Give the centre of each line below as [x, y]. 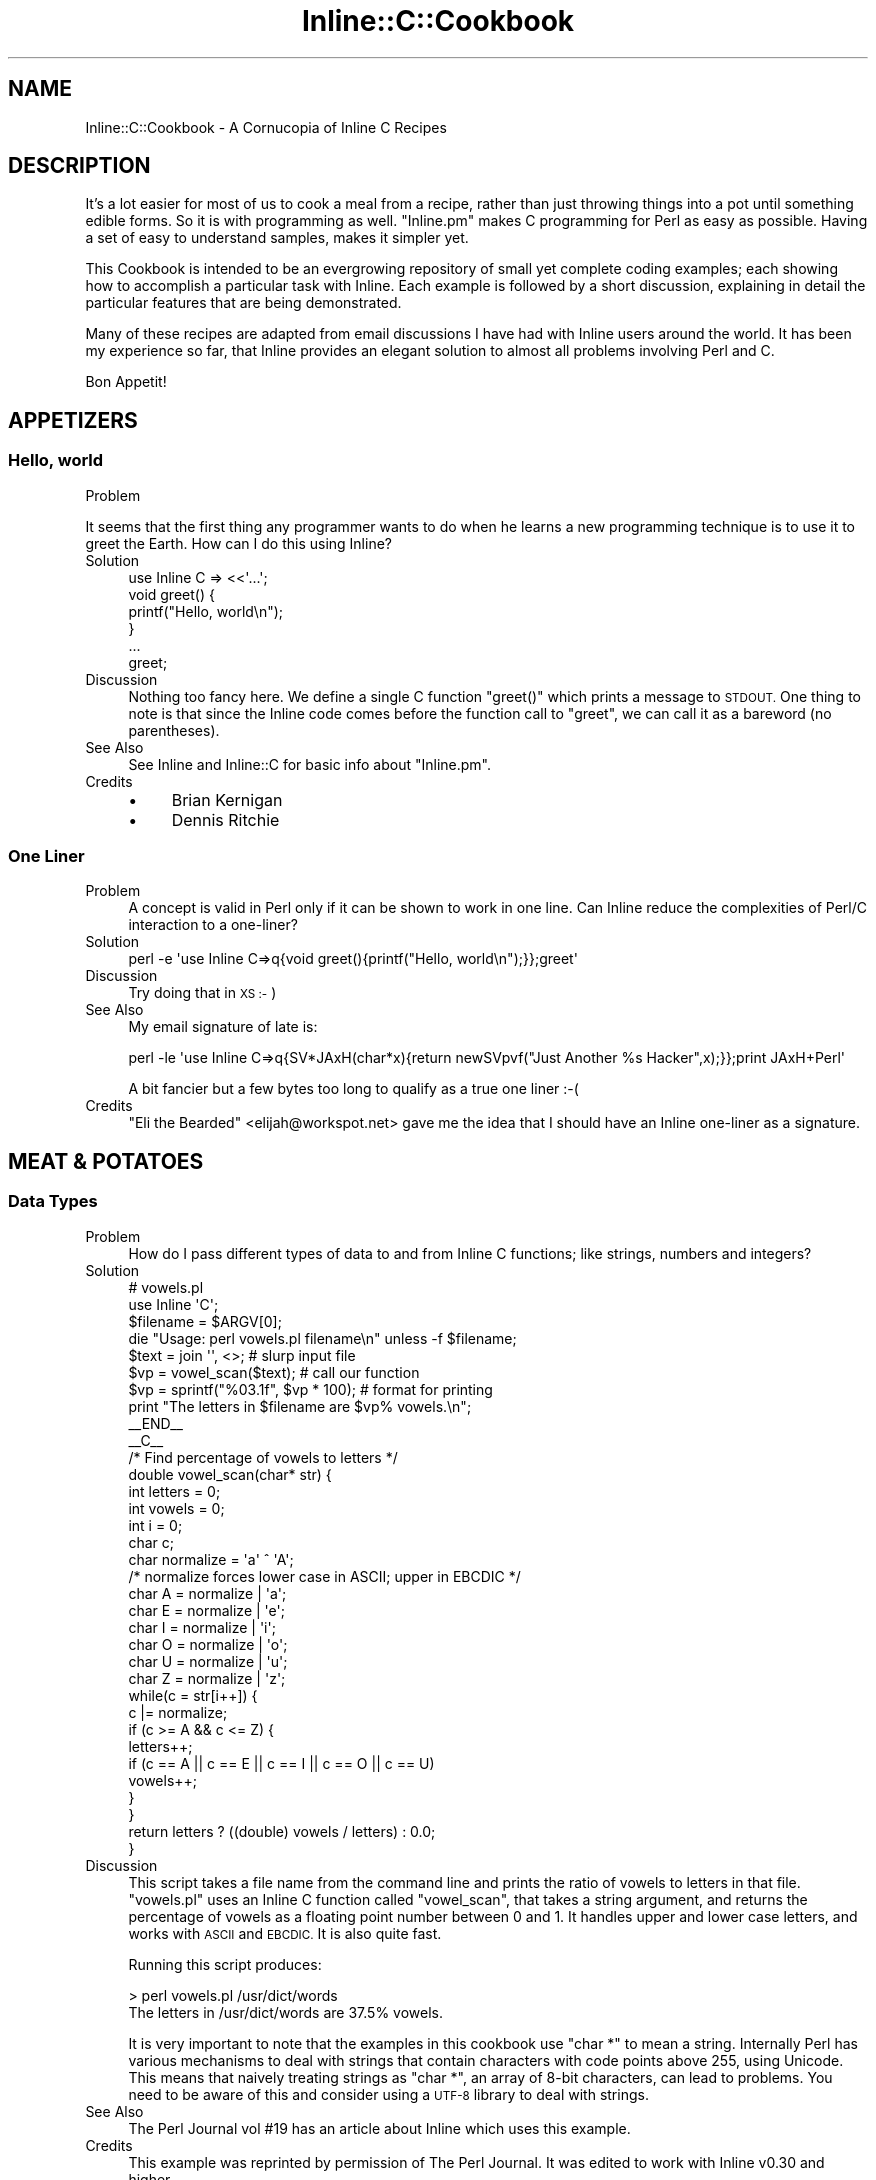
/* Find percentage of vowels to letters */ [263, 1457]
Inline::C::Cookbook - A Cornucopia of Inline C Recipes [266, 127]
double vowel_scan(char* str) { [230, 1474]
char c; [151, 1542]
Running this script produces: [225, 1964]
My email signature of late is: [223, 1027]
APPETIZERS [73, 420]
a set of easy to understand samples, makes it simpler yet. [277, 238]
